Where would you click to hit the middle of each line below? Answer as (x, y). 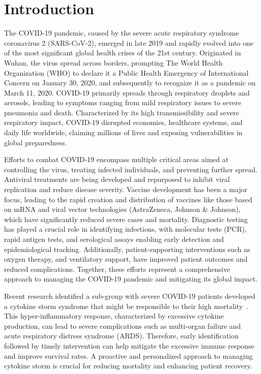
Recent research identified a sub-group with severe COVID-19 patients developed (130, 295)
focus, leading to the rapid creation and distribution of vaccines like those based (128, 199)
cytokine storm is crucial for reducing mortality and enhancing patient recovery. (128, 366)
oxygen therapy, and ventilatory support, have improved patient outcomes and (126, 259)
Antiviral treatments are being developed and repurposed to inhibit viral (117, 179)
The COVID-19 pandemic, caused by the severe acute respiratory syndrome (122, 33)
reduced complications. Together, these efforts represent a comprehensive (117, 269)
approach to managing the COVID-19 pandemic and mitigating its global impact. (131, 279)
